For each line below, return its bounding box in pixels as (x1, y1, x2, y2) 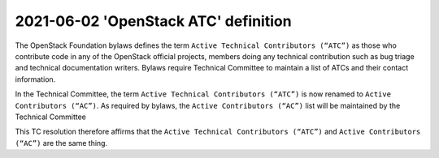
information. (15, 74, 56, 84)
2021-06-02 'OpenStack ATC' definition (15, 12, 292, 30)
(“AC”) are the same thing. (15, 138, 108, 147)
